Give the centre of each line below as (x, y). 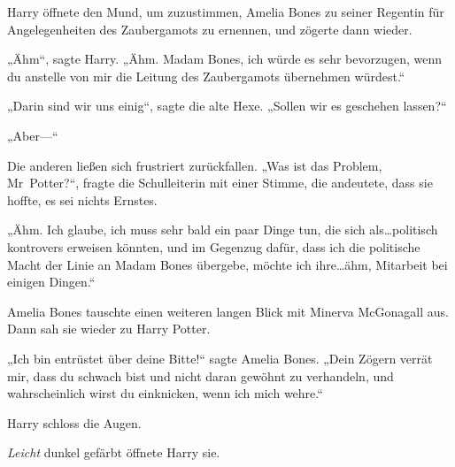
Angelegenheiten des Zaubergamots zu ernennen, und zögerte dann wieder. (210, 29)
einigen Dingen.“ (51, 282)
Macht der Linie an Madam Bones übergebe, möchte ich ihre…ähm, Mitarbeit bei (227, 264)
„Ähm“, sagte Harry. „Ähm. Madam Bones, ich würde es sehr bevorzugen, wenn (225, 59)
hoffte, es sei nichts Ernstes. (82, 199)
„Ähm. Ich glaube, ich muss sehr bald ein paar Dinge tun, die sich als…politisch (223, 230)
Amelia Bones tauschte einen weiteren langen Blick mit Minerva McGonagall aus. (228, 311)
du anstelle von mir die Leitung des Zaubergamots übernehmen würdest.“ (206, 76)
